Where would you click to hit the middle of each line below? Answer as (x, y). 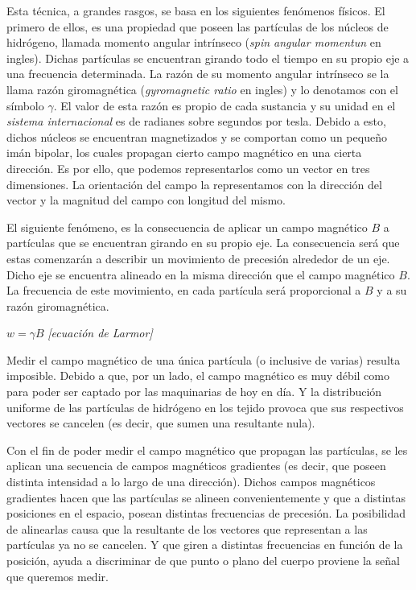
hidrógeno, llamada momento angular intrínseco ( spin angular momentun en (194, 42)
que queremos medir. (58, 576)
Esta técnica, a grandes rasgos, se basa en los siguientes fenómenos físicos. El (196, 10)
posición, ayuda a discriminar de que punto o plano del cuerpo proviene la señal (203, 560)
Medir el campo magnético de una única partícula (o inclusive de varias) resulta (204, 359)
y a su (392, 290)
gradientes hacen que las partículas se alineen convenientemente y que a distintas (206, 497)
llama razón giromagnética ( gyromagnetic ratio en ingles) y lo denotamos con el (202, 89)
